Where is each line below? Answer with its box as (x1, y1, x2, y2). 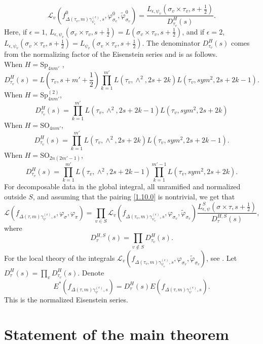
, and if (182, 26, 205, 37)
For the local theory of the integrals (4, 252, 115, 263)
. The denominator (142, 38, 200, 48)
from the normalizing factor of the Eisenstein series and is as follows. (4, 49, 218, 59)
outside (4, 191, 26, 201)
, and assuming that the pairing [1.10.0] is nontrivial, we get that (32, 191, 235, 201)
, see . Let (206, 252, 237, 263)
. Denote (78, 267, 104, 278)
